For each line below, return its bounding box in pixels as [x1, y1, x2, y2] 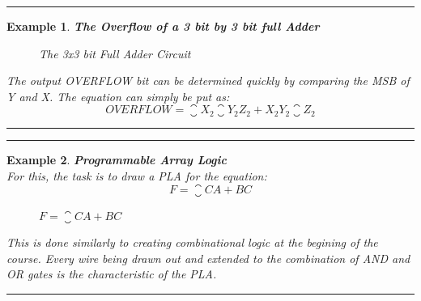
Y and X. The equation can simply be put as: [6, 87, 230, 104]
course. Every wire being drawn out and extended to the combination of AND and [6, 249, 410, 266]
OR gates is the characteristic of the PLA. [6, 265, 217, 282]
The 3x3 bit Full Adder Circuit [39, 45, 191, 61]
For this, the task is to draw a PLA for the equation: [6, 167, 267, 184]
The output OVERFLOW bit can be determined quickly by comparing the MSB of [6, 72, 410, 89]
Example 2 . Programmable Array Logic [6, 151, 227, 168]
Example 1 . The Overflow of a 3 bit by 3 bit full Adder [6, 18, 320, 34]
